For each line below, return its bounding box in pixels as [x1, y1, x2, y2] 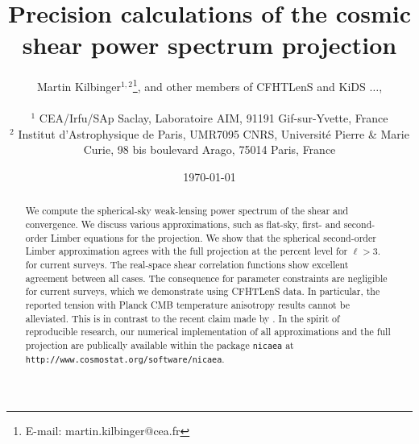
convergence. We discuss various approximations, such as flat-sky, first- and [25, 217, 341, 230]
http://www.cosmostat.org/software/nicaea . [25, 352, 225, 366]
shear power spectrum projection [22, 28, 397, 61]
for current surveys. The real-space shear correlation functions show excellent [25, 257, 349, 271]
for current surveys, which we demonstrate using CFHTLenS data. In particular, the [25, 284, 380, 298]
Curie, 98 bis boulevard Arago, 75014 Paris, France [83, 141, 336, 158]
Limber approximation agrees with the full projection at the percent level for [25, 244, 348, 258]
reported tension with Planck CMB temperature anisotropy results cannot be [25, 297, 350, 311]
